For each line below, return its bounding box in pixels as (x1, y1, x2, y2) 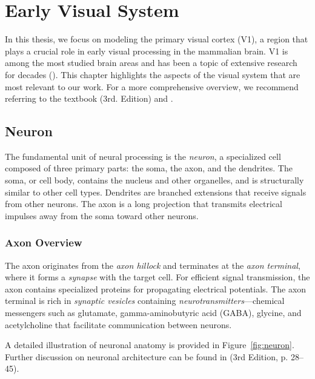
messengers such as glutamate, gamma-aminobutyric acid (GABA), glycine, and (5, 306, 302, 319)
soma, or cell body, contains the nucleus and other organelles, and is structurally (5, 174, 304, 186)
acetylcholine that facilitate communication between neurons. (5, 318, 232, 331)
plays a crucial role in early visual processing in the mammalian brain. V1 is (5, 44, 288, 57)
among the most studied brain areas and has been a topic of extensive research (5, 56, 297, 69)
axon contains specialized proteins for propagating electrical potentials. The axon (5, 282, 307, 295)
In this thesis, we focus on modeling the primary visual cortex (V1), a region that (5, 33, 308, 45)
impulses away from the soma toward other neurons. (5, 209, 199, 222)
